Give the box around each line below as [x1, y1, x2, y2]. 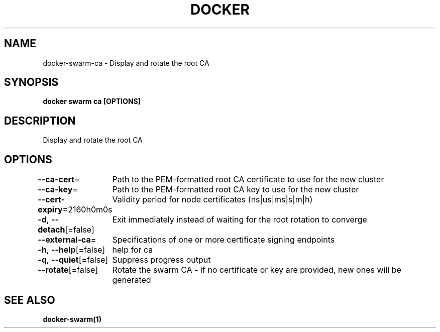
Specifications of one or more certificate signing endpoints [112, 235, 335, 245]
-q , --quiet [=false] [38, 255, 108, 265]
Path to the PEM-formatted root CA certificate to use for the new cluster [112, 174, 384, 185]
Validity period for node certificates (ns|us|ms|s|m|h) [112, 194, 313, 205]
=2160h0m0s [62, 204, 113, 215]
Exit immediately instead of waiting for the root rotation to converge [112, 214, 367, 225]
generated [112, 275, 151, 285]
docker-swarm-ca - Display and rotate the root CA [43, 58, 209, 67]
